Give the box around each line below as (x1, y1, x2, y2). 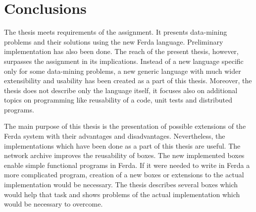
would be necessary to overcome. (4, 199, 103, 209)
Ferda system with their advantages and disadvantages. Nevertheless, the (4, 131, 225, 141)
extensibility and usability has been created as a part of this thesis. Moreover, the (4, 75, 252, 86)
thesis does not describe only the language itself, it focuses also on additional (4, 85, 238, 95)
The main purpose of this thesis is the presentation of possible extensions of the (4, 121, 246, 131)
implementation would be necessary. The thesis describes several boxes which (4, 179, 238, 190)
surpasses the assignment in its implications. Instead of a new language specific (4, 55, 244, 66)
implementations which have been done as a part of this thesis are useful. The (4, 140, 241, 151)
